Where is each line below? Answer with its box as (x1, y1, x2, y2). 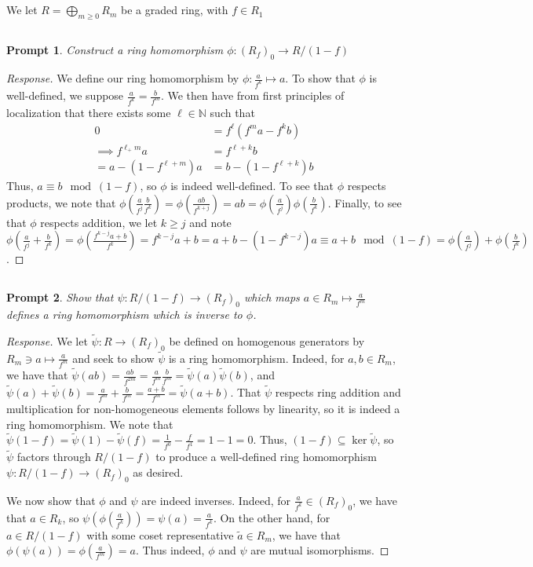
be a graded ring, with (120, 2, 228, 18)
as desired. (133, 464, 184, 481)
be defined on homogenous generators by (169, 332, 365, 349)
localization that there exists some (6, 104, 171, 120)
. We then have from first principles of (160, 87, 345, 104)
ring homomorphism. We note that (6, 415, 173, 432)
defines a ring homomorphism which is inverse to (6, 306, 243, 323)
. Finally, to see (327, 194, 402, 210)
